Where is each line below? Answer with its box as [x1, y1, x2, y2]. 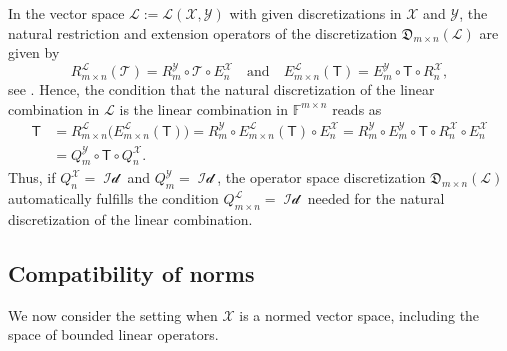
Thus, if [8, 167, 56, 188]
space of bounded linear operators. [8, 324, 219, 345]
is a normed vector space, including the [239, 304, 480, 325]
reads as [332, 98, 382, 119]
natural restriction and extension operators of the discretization [8, 22, 398, 43]
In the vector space [8, 3, 125, 23]
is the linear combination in [119, 98, 289, 119]
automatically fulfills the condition [8, 188, 219, 209]
